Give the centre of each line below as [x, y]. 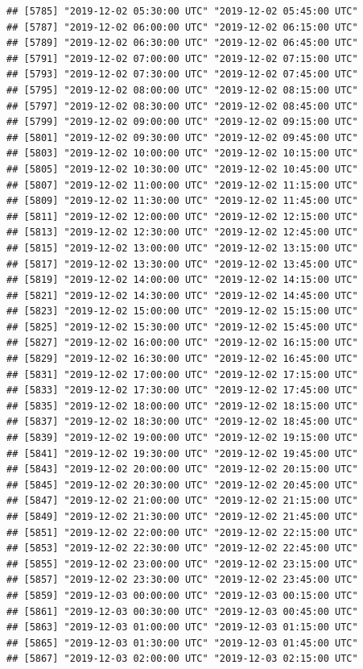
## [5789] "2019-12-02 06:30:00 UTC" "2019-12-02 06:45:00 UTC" [182, 43]
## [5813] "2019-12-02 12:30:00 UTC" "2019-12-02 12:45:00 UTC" [182, 233]
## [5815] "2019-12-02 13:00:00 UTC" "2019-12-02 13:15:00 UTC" [182, 248]
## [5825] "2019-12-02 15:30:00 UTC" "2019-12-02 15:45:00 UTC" [182, 327]
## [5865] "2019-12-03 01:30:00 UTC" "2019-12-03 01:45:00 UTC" [182, 643]
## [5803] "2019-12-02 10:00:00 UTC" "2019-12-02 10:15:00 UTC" [182, 154]
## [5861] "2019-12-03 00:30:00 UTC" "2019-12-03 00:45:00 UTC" [182, 611]
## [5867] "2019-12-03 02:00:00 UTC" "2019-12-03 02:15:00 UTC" [182, 659]
